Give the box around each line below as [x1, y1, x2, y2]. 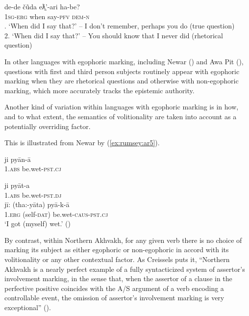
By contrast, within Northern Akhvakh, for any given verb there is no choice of [4, 235, 242, 245]
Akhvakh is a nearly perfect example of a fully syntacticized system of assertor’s [4, 263, 245, 274]
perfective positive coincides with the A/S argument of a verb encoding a [4, 283, 224, 293]
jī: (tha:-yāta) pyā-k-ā [4, 199, 70, 210]
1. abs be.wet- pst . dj [4, 189, 62, 200]
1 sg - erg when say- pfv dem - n [4, 11, 90, 21]
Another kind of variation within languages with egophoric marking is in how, [4, 102, 239, 112]
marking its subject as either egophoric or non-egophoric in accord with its [4, 244, 229, 255]
